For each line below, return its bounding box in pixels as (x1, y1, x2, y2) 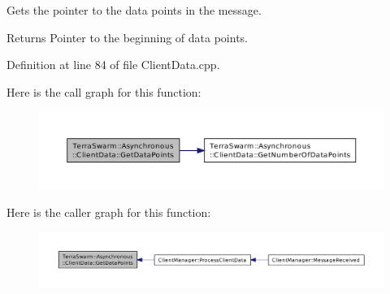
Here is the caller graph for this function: (6, 204, 211, 221)
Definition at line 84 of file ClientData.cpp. (6, 56, 220, 73)
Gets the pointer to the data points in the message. (6, 2, 262, 18)
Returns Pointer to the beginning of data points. (6, 28, 249, 45)
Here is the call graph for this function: (6, 83, 201, 100)
